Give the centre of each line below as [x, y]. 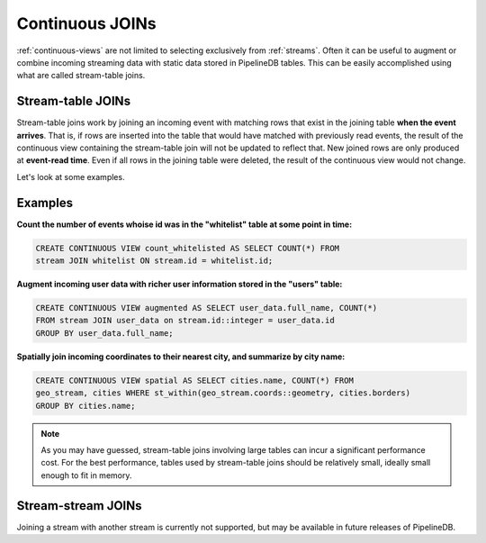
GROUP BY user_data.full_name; [105, 333]
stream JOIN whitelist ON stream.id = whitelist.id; [154, 261]
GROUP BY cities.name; [85, 406]
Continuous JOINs [86, 23]
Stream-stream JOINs [80, 506]
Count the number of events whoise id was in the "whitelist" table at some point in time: [184, 224]
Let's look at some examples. [71, 176]
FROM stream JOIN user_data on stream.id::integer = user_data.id [185, 321]
